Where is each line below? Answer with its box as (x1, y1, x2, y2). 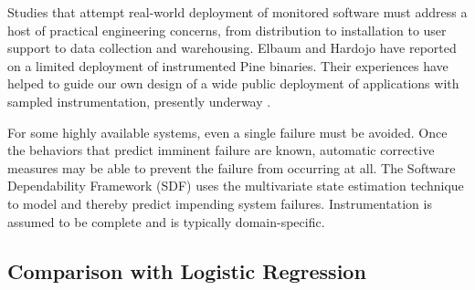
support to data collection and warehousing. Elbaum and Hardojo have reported (7, 38, 457, 57)
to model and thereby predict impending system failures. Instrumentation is (7, 193, 432, 212)
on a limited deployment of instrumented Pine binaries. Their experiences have (7, 56, 449, 75)
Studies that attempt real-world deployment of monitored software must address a (7, 3, 468, 21)
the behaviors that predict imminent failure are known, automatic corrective (7, 140, 435, 160)
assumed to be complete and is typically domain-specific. (7, 212, 325, 231)
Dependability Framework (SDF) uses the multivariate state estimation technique (7, 176, 464, 195)
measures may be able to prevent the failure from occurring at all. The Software (7, 158, 456, 177)
